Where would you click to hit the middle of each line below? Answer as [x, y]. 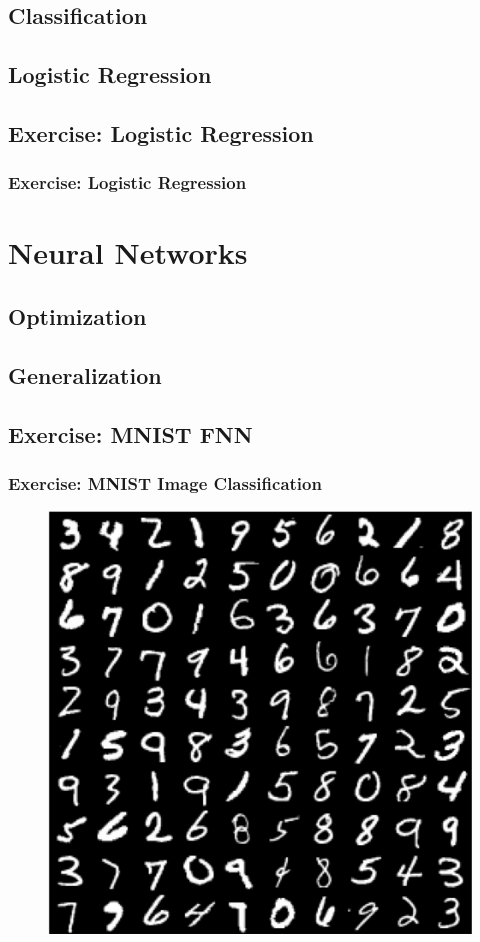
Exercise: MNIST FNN [130, 433]
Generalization [85, 374]
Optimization [77, 315]
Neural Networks [128, 252]
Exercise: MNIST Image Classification [165, 482]
